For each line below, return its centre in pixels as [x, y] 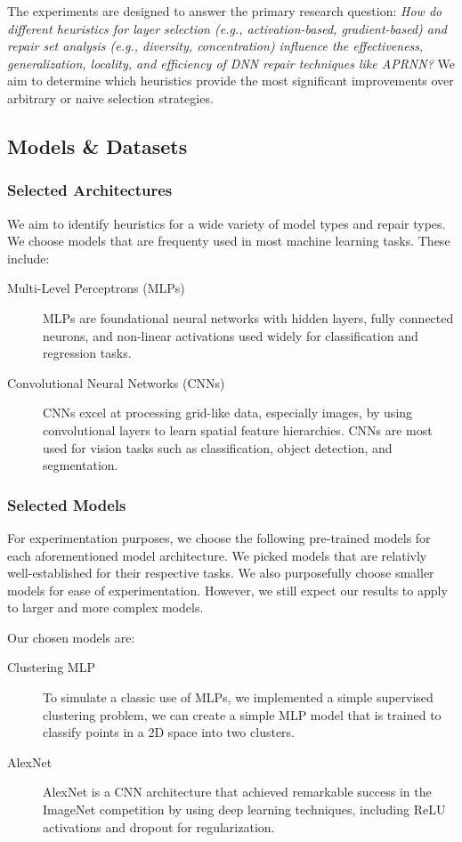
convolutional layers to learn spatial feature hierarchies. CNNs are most [238, 429]
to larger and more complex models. [105, 607]
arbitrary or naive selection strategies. [110, 97]
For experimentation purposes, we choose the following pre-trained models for [219, 537]
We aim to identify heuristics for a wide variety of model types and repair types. [227, 223]
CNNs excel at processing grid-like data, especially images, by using [228, 413]
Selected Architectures [90, 190]
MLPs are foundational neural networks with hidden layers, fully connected [248, 317]
